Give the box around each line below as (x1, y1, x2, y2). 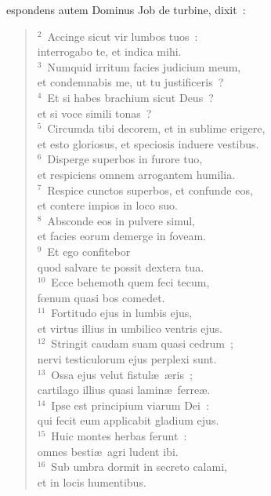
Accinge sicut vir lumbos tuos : (47, 27, 198, 44)
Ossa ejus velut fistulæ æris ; (51, 366, 193, 382)
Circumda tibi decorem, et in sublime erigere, (47, 120, 266, 137)
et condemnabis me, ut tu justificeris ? (37, 74, 224, 90)
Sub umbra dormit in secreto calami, (51, 458, 227, 475)
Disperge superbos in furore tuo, (47, 151, 203, 167)
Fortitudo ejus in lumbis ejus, (51, 305, 193, 321)
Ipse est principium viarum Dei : (51, 396, 209, 413)
